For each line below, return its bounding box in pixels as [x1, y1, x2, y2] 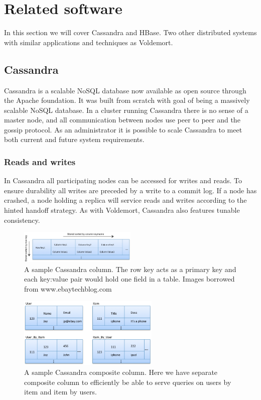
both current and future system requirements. [4, 134, 145, 145]
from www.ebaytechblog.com [24, 284, 112, 294]
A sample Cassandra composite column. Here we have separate [24, 367, 218, 377]
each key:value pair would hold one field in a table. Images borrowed [24, 274, 235, 284]
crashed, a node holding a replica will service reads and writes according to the [4, 195, 247, 205]
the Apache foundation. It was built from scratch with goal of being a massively [4, 95, 250, 105]
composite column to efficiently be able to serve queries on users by [24, 376, 231, 387]
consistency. [4, 214, 40, 225]
